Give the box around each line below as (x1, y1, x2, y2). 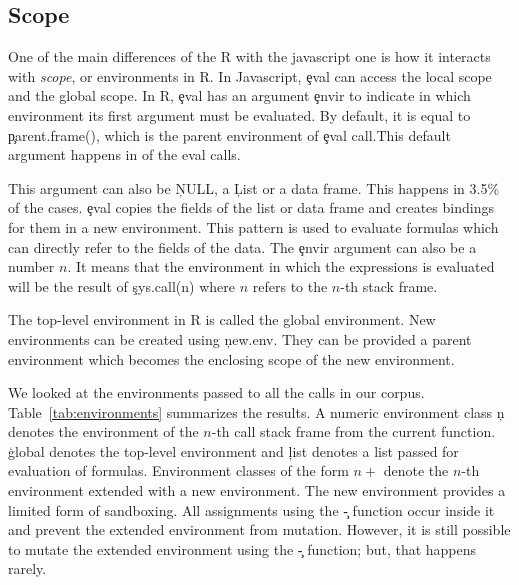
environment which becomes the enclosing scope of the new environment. (8, 348, 455, 369)
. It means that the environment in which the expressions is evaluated (67, 256, 495, 277)
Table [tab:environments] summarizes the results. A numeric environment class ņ (8, 401, 505, 422)
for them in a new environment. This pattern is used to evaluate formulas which (8, 216, 499, 237)
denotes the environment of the (8, 421, 199, 442)
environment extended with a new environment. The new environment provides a (8, 480, 506, 501)
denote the (383, 460, 449, 481)
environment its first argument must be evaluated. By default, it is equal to (8, 104, 471, 125)
